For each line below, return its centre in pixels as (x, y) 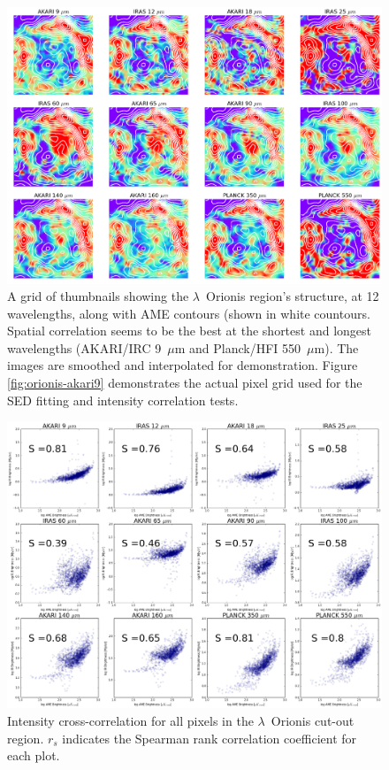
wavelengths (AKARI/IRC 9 (84, 347)
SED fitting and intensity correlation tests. (123, 400)
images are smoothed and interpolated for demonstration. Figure (183, 365)
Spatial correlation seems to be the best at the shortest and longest (189, 331)
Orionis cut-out (313, 721)
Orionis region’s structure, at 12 (292, 296)
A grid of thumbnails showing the (98, 296)
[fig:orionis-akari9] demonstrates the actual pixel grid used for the (185, 383)
